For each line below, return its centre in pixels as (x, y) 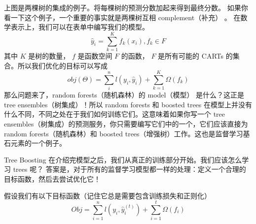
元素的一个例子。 (38, 143)
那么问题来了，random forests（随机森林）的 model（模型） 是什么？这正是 (124, 95)
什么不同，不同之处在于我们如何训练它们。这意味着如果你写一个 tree (115, 114)
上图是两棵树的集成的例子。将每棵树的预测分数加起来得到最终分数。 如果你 (126, 7)
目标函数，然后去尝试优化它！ (52, 178)
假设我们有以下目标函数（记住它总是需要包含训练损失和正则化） (108, 195)
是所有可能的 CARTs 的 (195, 55)
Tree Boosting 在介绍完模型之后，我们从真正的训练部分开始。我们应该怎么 (123, 159)
